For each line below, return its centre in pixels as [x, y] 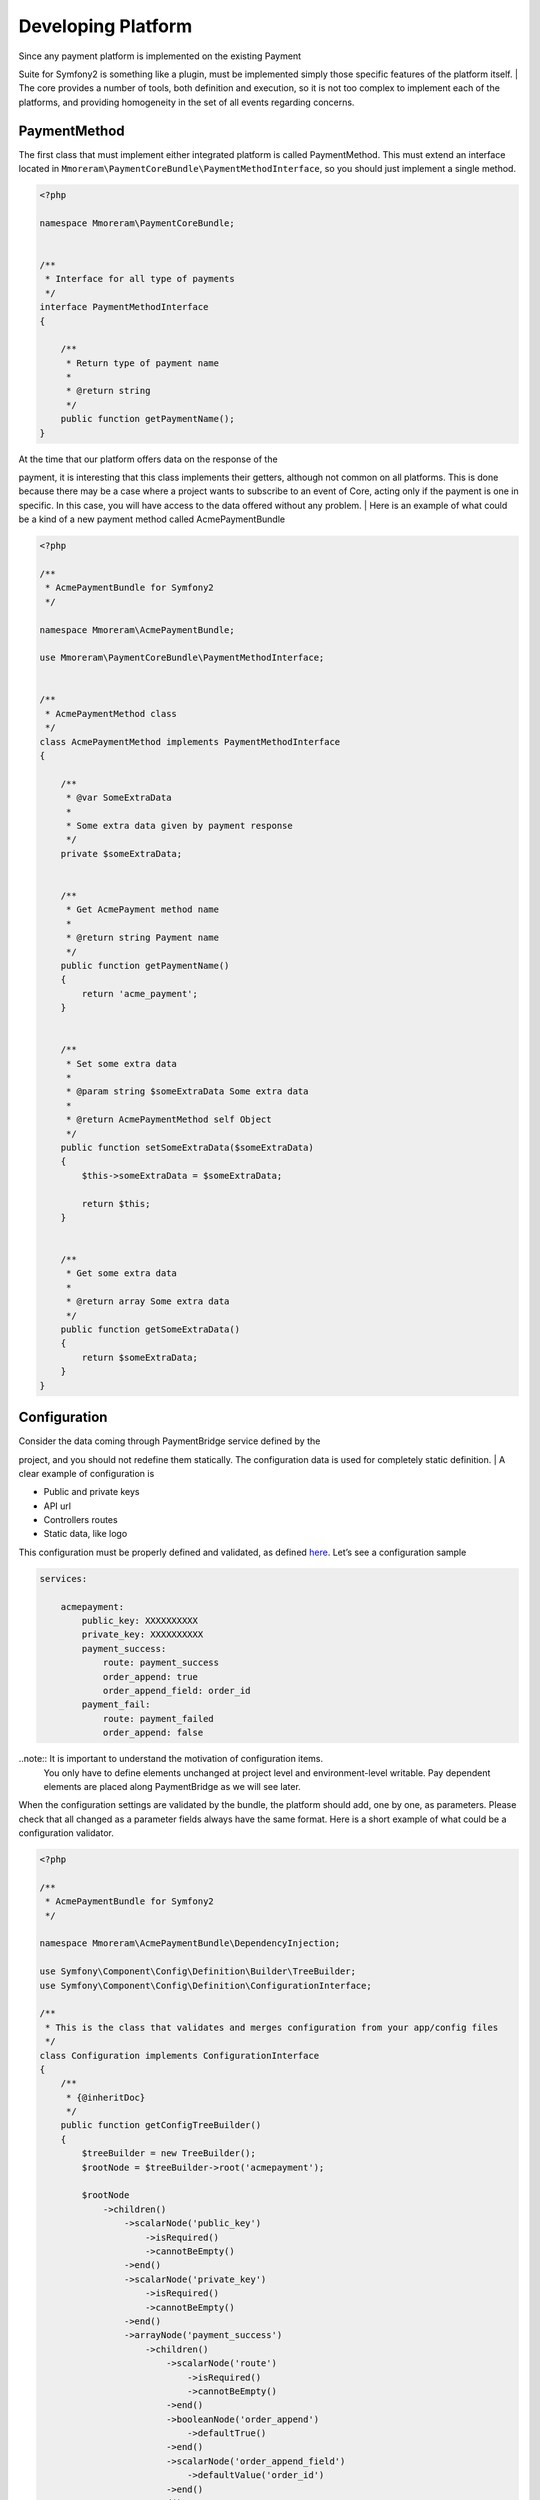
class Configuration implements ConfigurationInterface [179, 2055]
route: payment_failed [158, 1718]
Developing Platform [105, 26]
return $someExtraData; [140, 1357]
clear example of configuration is [86, 1473]
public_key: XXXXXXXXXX [140, 1620]
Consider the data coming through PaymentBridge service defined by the [169, 1441]
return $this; [116, 1203]
